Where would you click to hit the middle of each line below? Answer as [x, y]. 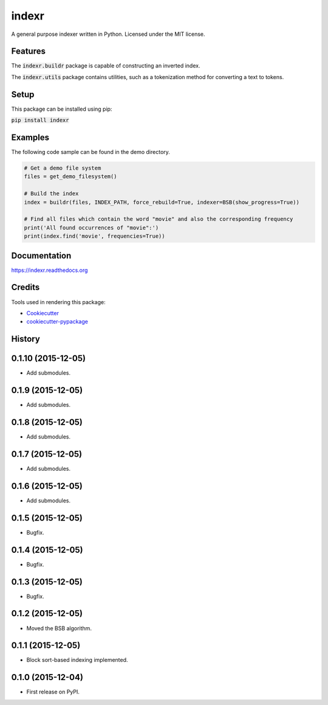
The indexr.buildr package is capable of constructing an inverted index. [106, 66]
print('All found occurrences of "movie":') [91, 227]
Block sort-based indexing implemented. [77, 660]
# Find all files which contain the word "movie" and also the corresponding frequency [159, 219]
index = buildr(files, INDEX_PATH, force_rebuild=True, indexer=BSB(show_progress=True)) [162, 202]
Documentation [41, 255]
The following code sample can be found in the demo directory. [91, 152]
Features [28, 51]
